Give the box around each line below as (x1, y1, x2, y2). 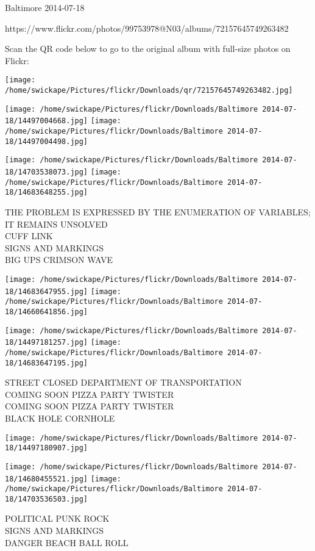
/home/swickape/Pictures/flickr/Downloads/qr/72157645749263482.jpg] (5, 86, 293, 95)
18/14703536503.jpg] (5, 494, 88, 503)
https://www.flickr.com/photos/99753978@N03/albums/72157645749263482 (5, 21, 289, 34)
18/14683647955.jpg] (5, 287, 88, 296)
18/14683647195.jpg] (5, 358, 88, 367)
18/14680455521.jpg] (5, 474, 88, 483)
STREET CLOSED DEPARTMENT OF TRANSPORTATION (5, 376, 242, 389)
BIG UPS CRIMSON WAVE (5, 253, 113, 266)
